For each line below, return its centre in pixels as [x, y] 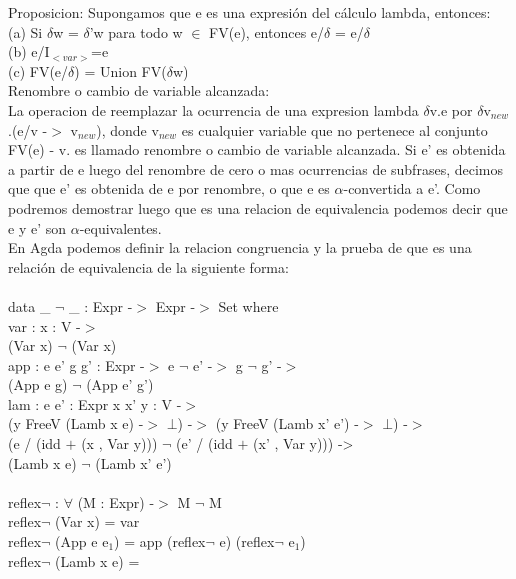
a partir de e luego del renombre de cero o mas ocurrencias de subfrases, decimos [255, 168]
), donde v [127, 129]
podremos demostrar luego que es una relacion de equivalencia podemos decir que [258, 207]
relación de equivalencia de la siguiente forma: [148, 266]
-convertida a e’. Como [412, 188]
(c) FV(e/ [38, 70]
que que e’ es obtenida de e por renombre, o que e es [169, 188]
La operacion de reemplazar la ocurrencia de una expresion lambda [213, 109]
